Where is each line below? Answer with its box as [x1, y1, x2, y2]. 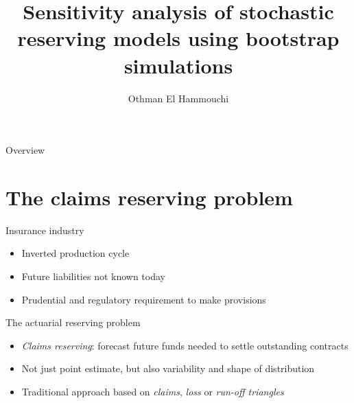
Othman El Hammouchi [128, 91, 229, 105]
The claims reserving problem [5, 183, 293, 211]
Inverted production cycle [21, 246, 130, 260]
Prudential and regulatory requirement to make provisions [21, 292, 266, 306]
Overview [5, 143, 45, 157]
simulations [123, 51, 233, 79]
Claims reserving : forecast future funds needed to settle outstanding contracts [21, 338, 349, 352]
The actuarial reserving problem [5, 315, 141, 330]
